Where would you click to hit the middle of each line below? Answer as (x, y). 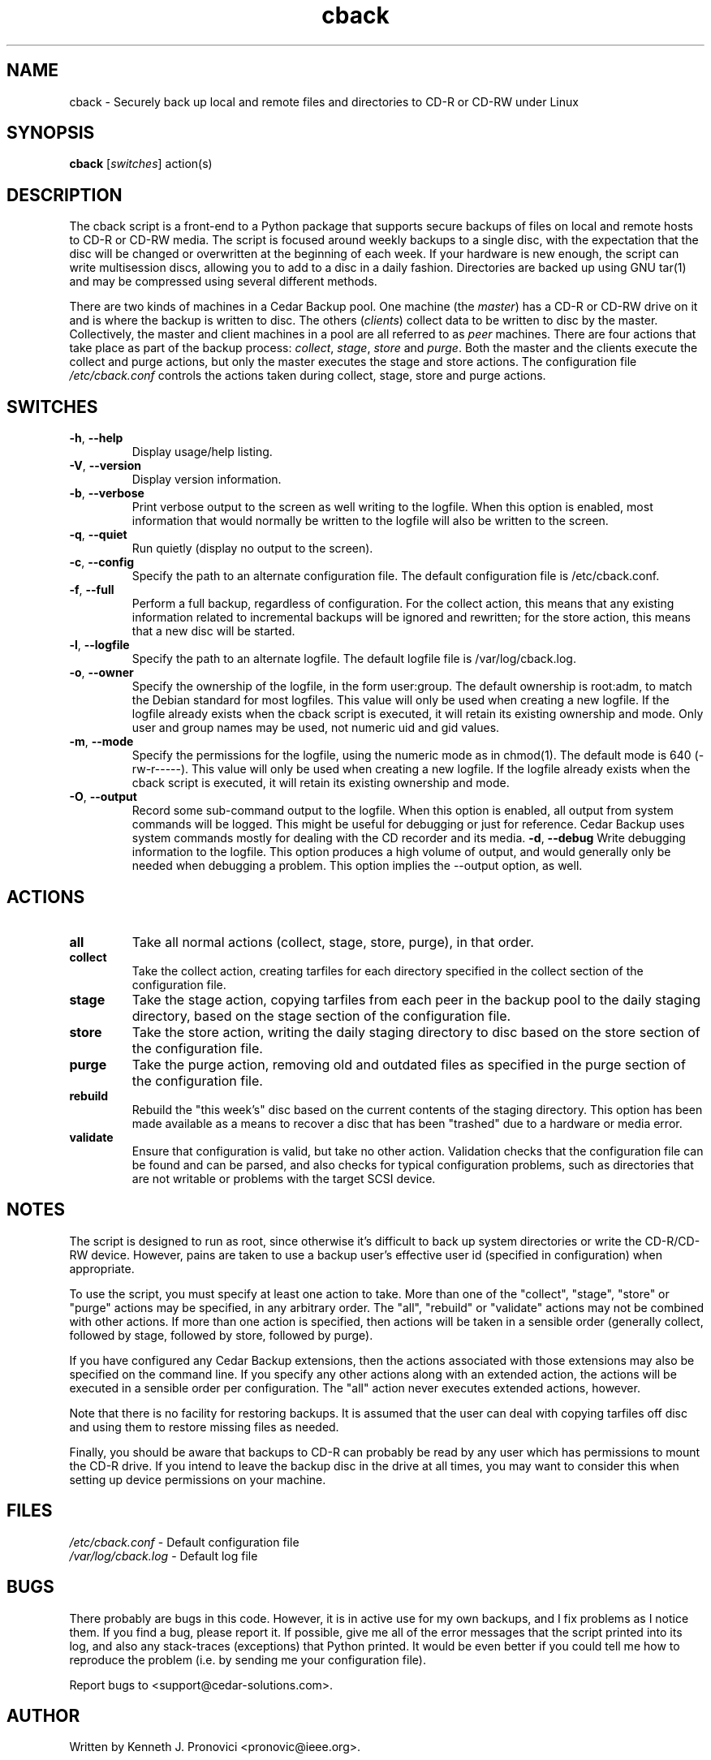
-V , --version (105, 466)
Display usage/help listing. (202, 452)
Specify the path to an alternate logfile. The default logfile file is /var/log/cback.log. (354, 659)
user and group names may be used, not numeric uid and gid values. (316, 728)
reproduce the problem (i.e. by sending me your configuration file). (248, 1659)
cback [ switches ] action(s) (141, 164)
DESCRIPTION (65, 195)
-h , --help (96, 438)
